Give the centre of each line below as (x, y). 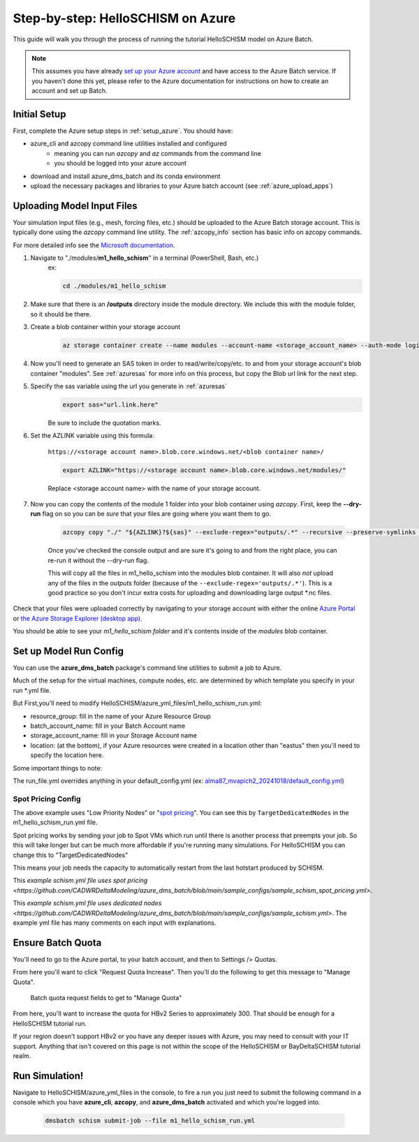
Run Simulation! (48, 1076)
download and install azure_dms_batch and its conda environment (125, 176)
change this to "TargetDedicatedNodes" (71, 855)
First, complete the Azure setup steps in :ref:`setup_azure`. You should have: (123, 131)
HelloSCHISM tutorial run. (50, 1023)
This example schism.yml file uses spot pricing (80, 881)
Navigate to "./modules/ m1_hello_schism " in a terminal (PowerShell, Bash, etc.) (145, 258)
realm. (22, 1056)
